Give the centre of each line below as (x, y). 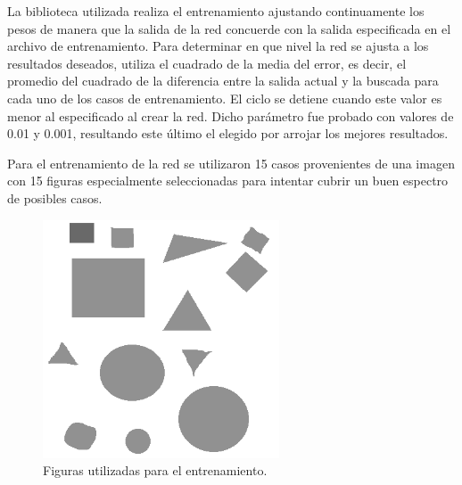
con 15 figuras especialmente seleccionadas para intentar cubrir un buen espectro (228, 181)
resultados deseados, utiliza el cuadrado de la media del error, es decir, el (207, 63)
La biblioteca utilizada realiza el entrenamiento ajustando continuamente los (216, 11)
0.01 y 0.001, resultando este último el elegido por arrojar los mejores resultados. (228, 133)
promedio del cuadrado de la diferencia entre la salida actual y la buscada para (223, 81)
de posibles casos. (55, 197)
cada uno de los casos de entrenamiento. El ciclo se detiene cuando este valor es (225, 98)
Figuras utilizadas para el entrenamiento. (155, 470)
